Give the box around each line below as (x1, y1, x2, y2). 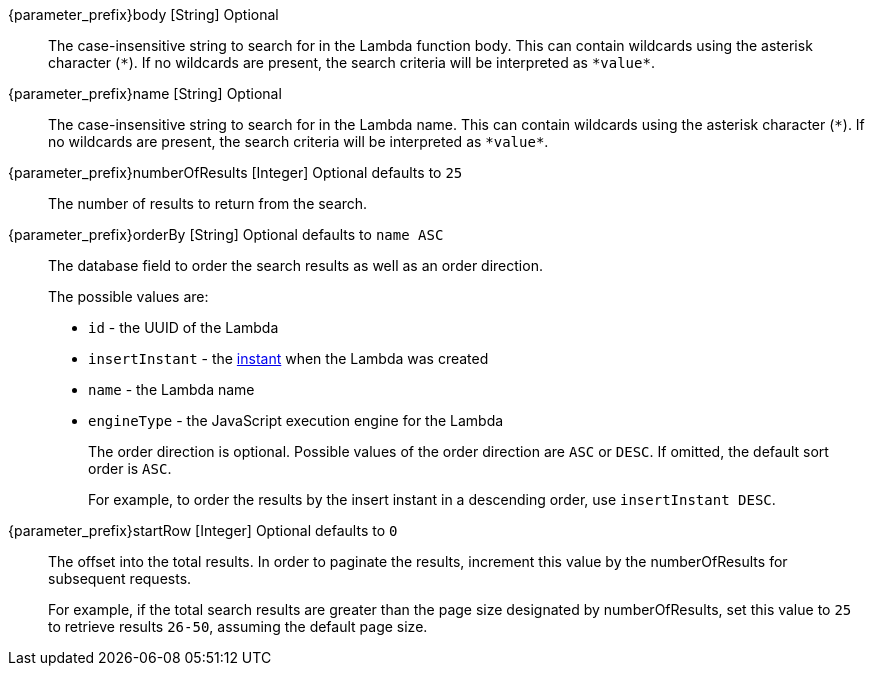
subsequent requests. (48, 570, 192, 587)
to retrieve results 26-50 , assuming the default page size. (48, 618, 428, 635)
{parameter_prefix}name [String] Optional (8, 85, 282, 102)
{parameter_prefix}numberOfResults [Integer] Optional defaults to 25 (8, 164, 463, 181)
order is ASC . (88, 460, 172, 477)
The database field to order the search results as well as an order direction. (48, 257, 543, 274)
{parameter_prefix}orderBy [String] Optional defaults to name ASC (8, 226, 444, 243)
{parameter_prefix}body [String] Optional (8, 6, 279, 23)
